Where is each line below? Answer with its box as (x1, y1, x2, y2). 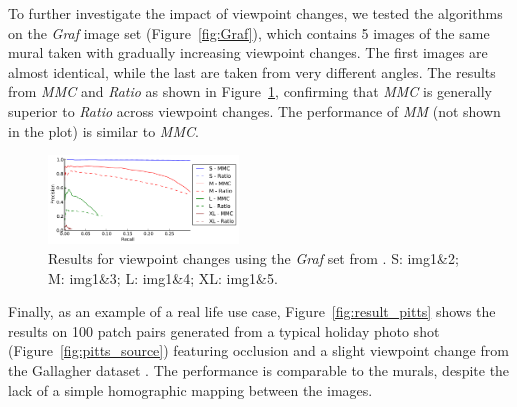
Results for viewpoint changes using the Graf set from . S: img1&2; (48, 247, 459, 268)
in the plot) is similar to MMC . (8, 120, 199, 141)
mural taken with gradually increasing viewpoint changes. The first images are (8, 42, 488, 63)
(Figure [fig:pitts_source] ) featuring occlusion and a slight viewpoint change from (8, 340, 509, 361)
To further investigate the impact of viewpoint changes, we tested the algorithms (8, 3, 503, 23)
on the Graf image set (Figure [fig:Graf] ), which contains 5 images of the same (8, 22, 490, 43)
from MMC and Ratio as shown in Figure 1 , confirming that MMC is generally (8, 81, 493, 102)
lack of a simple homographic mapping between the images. (8, 379, 373, 400)
